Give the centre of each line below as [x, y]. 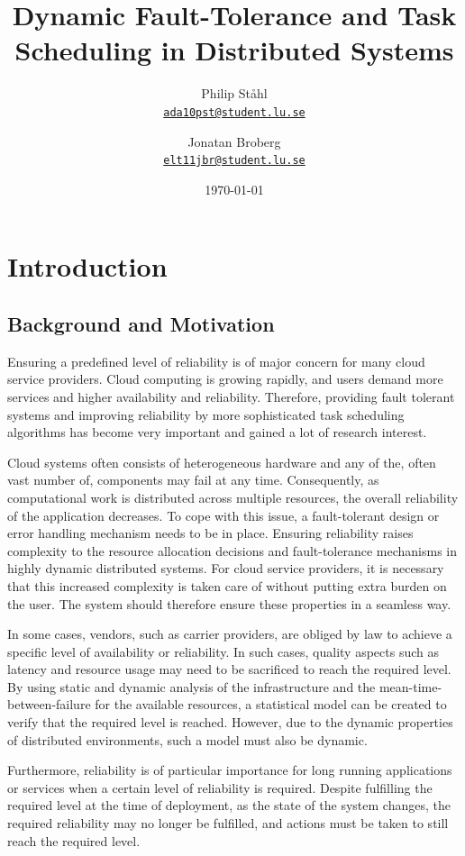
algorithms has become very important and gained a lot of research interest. [217, 432]
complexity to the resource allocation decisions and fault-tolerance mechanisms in [232, 550]
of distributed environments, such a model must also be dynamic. [187, 739]
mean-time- [410, 686]
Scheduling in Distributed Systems [234, 50]
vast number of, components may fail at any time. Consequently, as [193, 480]
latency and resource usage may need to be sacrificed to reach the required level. [229, 669]
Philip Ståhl [234, 93]
